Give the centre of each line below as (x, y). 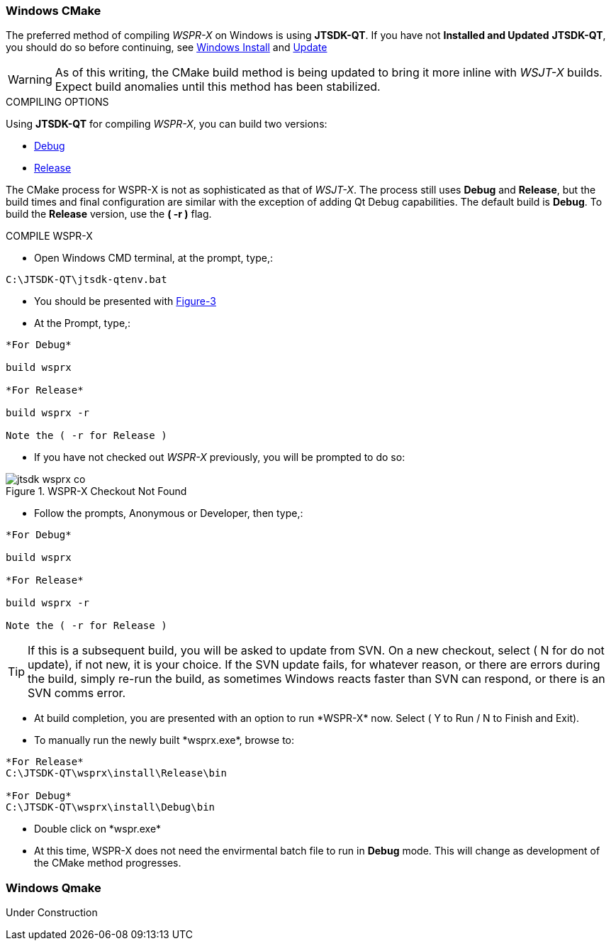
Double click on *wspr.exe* (98, 829)
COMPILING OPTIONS (57, 102)
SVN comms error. (77, 693)
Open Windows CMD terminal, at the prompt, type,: (154, 258)
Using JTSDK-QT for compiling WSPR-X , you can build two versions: (167, 124)
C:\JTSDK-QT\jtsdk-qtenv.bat (86, 280)
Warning (30, 80)
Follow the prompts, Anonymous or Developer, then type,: (169, 513)
